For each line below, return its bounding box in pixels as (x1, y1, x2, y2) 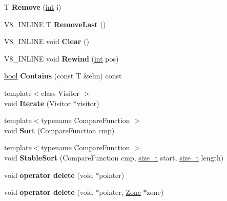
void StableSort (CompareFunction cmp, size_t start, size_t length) (4, 152, 224, 163)
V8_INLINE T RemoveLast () (4, 18, 106, 29)
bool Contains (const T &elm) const (4, 70, 122, 81)
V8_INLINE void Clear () (4, 36, 89, 47)
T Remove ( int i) (4, 2, 61, 12)
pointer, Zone (99, 187, 141, 197)
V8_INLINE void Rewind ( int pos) (4, 53, 119, 64)
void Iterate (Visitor (4, 97, 71, 108)
